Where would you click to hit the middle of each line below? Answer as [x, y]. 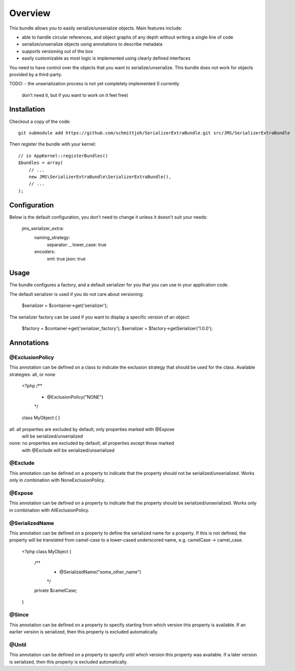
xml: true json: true [66, 259]
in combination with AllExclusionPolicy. [49, 510]
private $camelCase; [56, 591]
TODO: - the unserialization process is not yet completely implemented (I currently [94, 84]
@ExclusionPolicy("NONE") [75, 397]
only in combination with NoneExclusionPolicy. [57, 480]
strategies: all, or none [32, 374]
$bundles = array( [41, 163]
